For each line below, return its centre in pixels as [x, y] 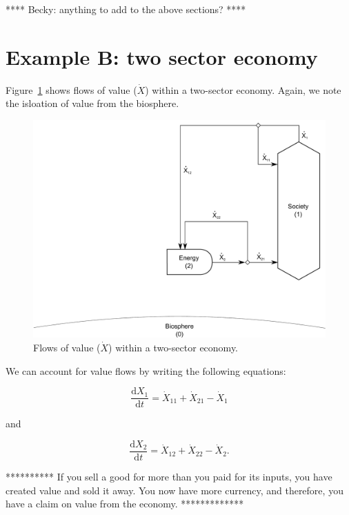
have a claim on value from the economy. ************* [125, 504]
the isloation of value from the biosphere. [92, 103]
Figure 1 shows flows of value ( [71, 89]
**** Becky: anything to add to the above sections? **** [126, 9]
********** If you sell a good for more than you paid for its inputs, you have [169, 476]
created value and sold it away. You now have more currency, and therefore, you [174, 490]
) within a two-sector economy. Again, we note [243, 89]
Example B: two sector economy [162, 56]
